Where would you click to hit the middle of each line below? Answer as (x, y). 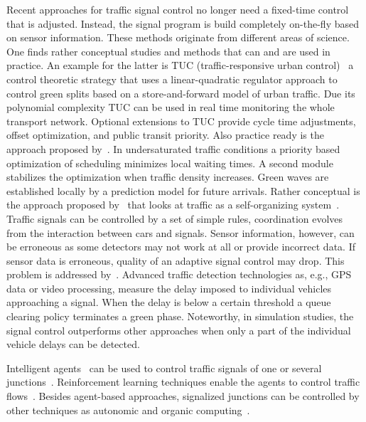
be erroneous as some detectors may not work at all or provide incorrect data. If (181, 247)
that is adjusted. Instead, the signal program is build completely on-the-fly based (183, 23)
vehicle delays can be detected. (73, 344)
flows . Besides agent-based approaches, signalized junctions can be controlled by (183, 396)
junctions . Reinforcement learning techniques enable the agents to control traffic (183, 382)
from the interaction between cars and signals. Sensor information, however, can (181, 232)
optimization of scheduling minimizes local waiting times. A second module (170, 163)
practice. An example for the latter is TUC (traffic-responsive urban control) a (180, 65)
